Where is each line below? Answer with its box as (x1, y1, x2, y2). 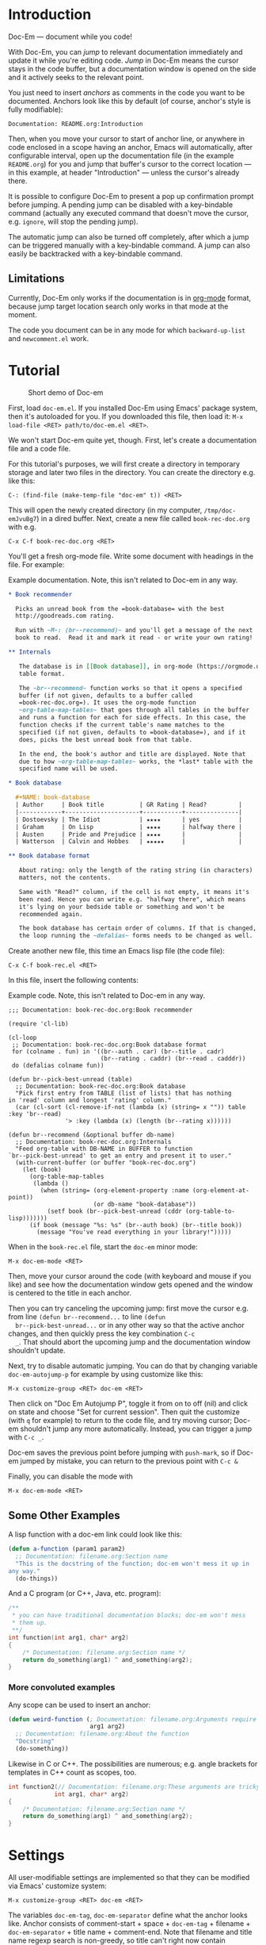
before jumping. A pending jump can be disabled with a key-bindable (8, 200, 234, 209)
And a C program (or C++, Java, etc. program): (8, 1589, 161, 1598)
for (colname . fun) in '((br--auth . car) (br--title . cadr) (11, 1048, 225, 1056)
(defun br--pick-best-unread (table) (8, 1076, 133, 1084)
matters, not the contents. (18, 874, 112, 882)
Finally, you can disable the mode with (8, 1471, 133, 1481)
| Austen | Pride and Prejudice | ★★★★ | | (15, 831, 243, 838)
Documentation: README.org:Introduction (8, 120, 144, 128)
